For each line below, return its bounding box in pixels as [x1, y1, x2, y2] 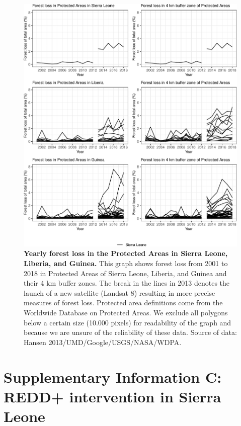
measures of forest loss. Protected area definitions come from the [24, 297, 223, 308]
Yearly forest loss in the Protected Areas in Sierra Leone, [24, 248, 228, 259]
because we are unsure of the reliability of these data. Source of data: [24, 327, 237, 337]
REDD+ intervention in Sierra [4, 386, 221, 406]
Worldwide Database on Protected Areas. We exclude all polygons [24, 307, 228, 318]
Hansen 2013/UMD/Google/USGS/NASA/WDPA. [24, 336, 182, 347]
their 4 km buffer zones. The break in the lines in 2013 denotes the [24, 278, 230, 288]
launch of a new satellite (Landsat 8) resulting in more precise [24, 287, 215, 298]
